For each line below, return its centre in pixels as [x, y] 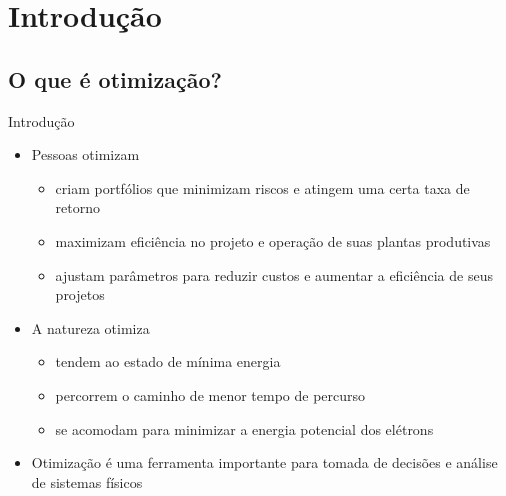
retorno [78, 207]
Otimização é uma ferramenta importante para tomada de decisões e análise [264, 462]
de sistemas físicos [87, 481]
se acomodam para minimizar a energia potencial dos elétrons [244, 428]
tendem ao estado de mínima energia [168, 361]
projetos [80, 294]
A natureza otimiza [90, 327]
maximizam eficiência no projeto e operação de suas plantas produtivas [273, 240]
